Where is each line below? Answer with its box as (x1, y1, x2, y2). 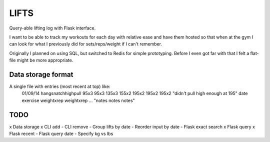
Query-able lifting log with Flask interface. (9, 25, 96, 31)
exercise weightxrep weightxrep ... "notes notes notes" (21, 97, 135, 103)
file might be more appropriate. (9, 57, 73, 63)
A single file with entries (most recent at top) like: (9, 83, 110, 89)
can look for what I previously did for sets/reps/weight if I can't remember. (9, 41, 162, 47)
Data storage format (9, 70, 73, 78)
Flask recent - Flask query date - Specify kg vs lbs (9, 130, 113, 137)
